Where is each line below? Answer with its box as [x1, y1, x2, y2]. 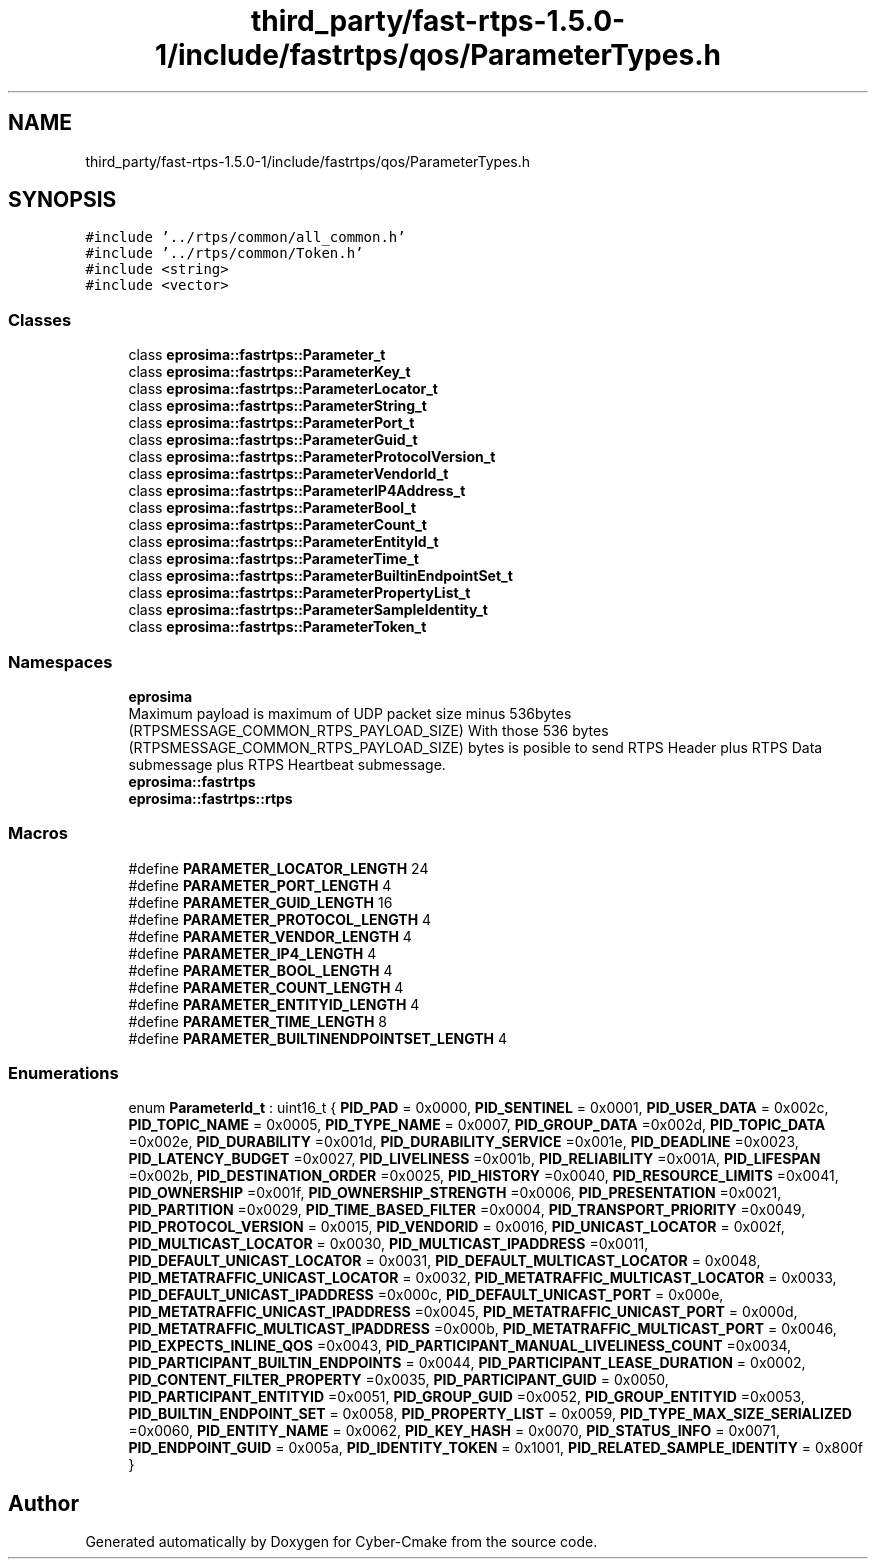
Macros [8, 823, 68, 844]
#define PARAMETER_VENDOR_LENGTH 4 [128, 927, 412, 945]
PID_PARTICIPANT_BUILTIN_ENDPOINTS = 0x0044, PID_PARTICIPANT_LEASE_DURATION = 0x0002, [128, 1354, 806, 1372]
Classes [8, 309, 72, 330]
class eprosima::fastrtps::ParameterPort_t [128, 414, 415, 432]
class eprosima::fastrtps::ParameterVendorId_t [128, 465, 449, 483]
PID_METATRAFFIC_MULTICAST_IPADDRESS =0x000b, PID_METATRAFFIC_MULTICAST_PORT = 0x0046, [128, 1320, 837, 1338]
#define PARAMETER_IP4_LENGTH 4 [128, 944, 377, 962]
